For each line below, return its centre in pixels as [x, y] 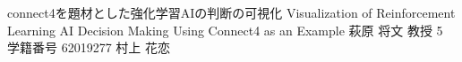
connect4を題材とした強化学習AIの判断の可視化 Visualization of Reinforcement [231, 12]
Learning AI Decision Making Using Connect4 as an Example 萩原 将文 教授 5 [225, 30]
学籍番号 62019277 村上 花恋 [89, 47]
